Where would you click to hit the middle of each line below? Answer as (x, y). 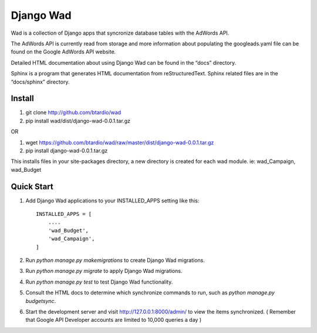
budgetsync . (41, 301)
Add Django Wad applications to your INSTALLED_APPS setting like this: (112, 201)
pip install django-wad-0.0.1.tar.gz (67, 151)
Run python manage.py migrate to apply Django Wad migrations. (104, 271)
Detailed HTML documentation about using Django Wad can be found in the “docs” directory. (124, 62)
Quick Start (32, 186)
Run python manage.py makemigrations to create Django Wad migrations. (115, 260)
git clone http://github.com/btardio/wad (73, 112)
